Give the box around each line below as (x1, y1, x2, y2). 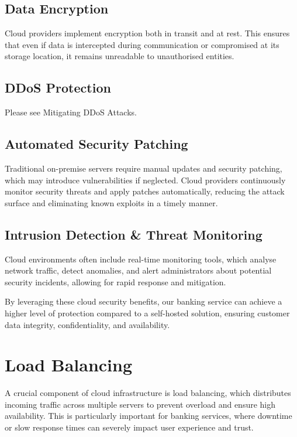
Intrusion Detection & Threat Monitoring (5, 225, 263, 243)
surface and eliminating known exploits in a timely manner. (5, 196, 218, 209)
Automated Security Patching (5, 135, 188, 153)
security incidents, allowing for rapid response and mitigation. (5, 275, 226, 288)
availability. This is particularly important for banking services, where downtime (5, 409, 292, 422)
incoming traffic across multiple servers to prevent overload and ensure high (5, 398, 276, 410)
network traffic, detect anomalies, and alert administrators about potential (5, 264, 272, 276)
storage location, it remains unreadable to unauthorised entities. (5, 50, 234, 62)
